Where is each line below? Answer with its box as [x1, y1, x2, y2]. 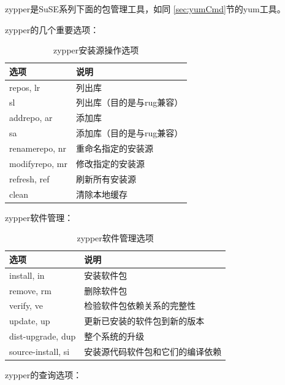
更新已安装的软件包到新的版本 [84, 314, 205, 327]
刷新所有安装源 [76, 172, 136, 185]
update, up [9, 314, 50, 327]
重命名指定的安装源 [76, 142, 153, 154]
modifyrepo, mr [9, 157, 67, 169]
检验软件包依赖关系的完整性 [84, 299, 196, 312]
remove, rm [9, 284, 51, 297]
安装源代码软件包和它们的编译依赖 [84, 344, 222, 357]
